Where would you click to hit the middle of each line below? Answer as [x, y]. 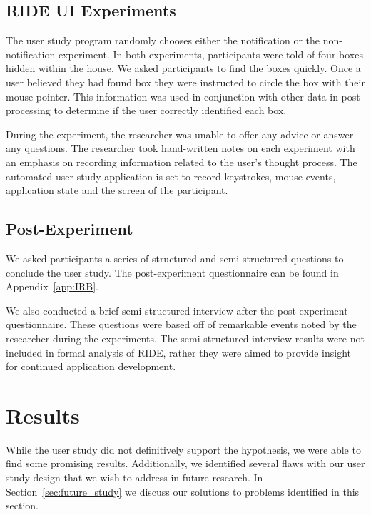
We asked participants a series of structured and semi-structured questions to [175, 258]
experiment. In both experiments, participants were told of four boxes [210, 54]
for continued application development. [91, 366]
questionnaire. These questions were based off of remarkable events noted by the [181, 324]
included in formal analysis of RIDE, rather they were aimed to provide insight [179, 352]
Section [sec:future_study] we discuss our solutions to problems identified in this [183, 491]
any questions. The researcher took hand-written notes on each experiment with [181, 148]
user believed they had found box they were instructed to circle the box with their [185, 82]
